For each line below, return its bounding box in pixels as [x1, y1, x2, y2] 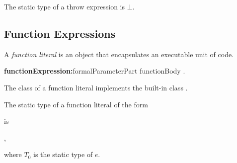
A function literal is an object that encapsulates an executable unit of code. [4, 49, 234, 59]
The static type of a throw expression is [4, 1, 125, 11]
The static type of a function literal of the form [4, 99, 148, 109]
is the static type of [33, 149, 93, 160]
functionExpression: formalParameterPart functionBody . [4, 66, 185, 76]
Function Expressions [4, 25, 116, 41]
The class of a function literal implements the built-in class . [4, 82, 188, 92]
